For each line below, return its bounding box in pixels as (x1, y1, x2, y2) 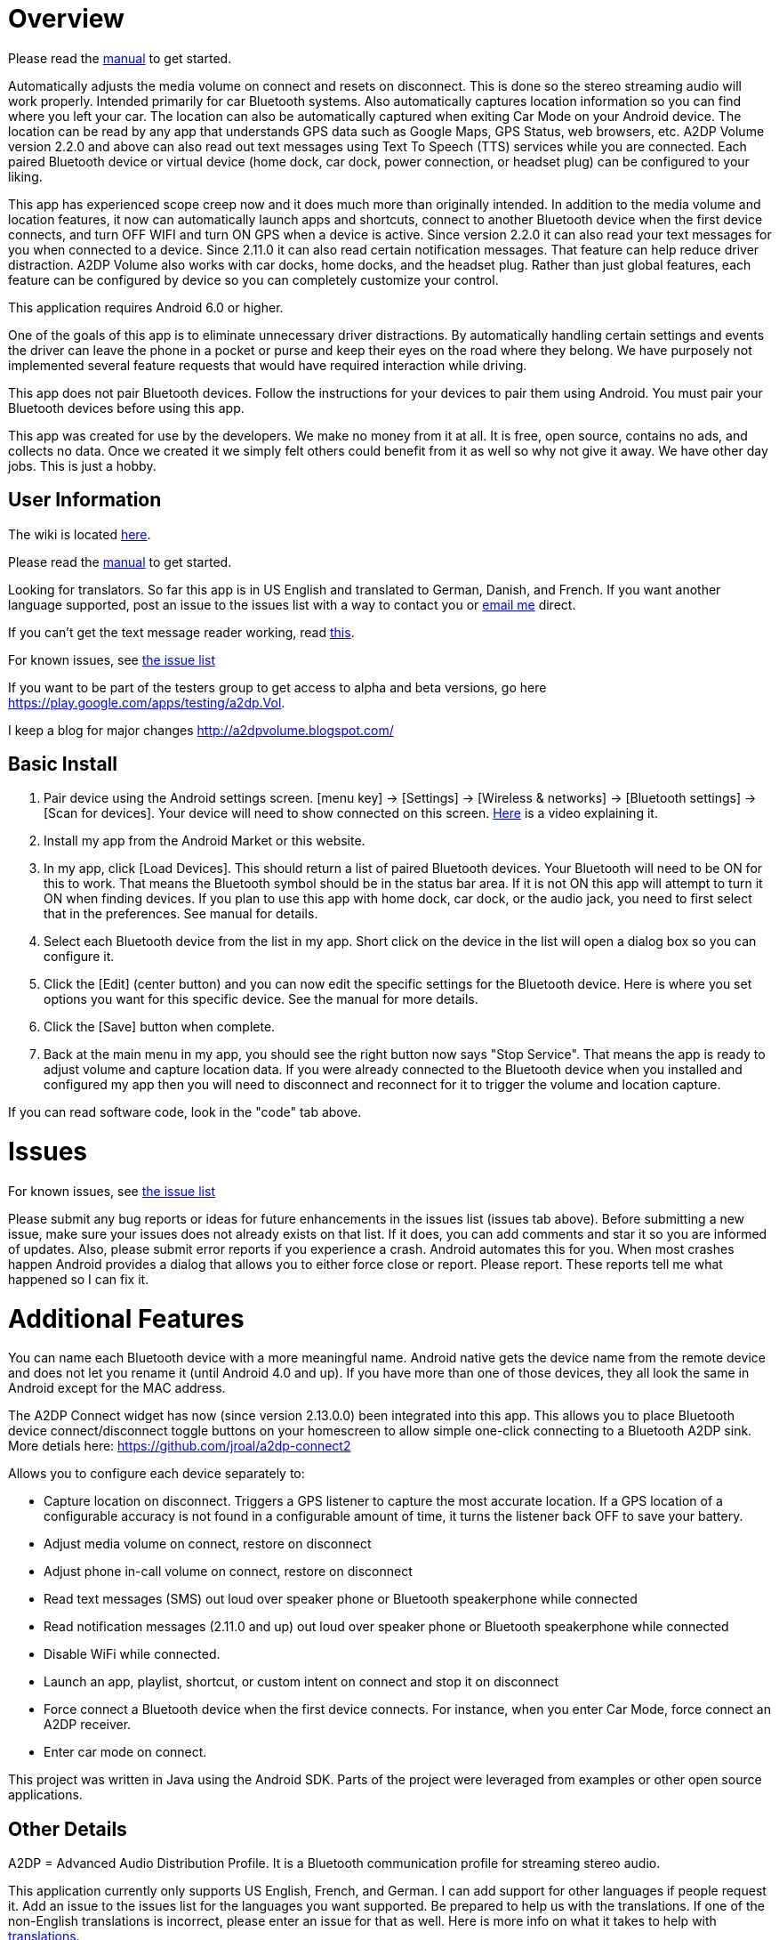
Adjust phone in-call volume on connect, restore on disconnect (44, 1564, 413, 1580)
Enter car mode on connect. (44, 1744, 207, 1760)
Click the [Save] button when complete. (44, 1019, 276, 1035)
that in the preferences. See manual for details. (44, 906, 318, 922)
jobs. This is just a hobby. (8, 457, 157, 473)
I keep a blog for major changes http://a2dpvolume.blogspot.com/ (8, 722, 394, 738)
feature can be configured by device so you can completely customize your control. (8, 271, 499, 287)
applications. (8, 1787, 83, 1803)
